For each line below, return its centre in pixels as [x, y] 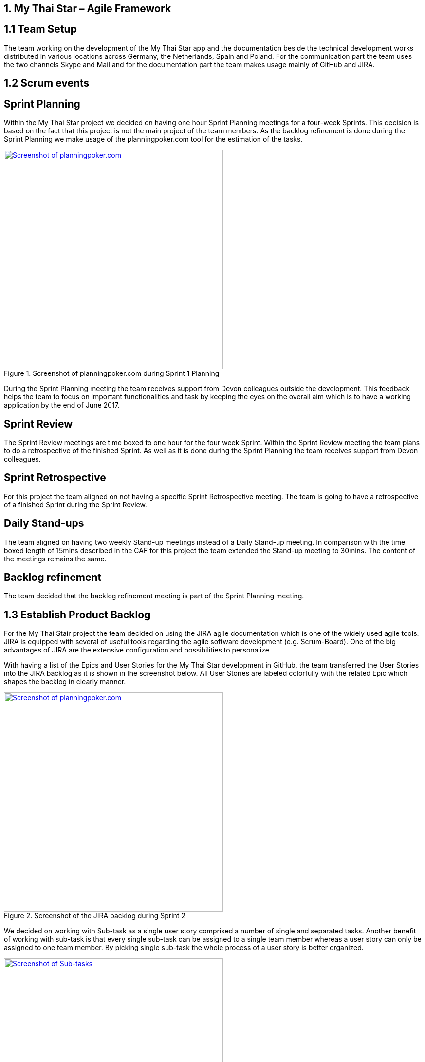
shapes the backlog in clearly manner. [65, 682]
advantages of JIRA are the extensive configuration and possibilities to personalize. [138, 650]
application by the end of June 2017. [62, 405]
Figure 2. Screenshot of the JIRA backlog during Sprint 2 [95, 916]
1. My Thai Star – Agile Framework [88, 9]
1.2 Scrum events [47, 83]
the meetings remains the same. [55, 559]
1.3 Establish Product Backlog [77, 615]
